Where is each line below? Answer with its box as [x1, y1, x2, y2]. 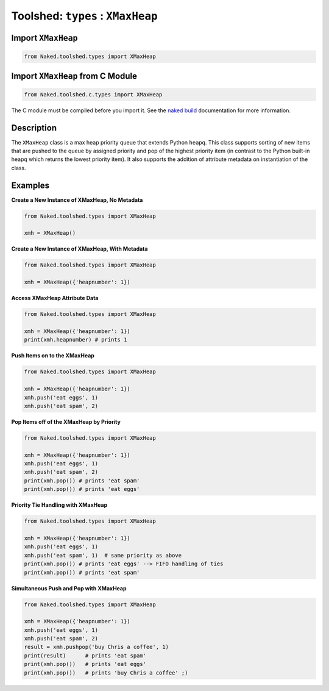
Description [11, 123, 57, 133]
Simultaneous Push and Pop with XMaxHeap [11, 584, 127, 592]
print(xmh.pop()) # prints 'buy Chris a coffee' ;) [24, 669, 188, 676]
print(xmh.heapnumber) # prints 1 [24, 336, 127, 343]
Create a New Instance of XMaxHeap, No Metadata [11, 196, 143, 204]
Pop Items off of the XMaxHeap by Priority [11, 418, 121, 425]
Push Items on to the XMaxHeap [11, 352, 94, 359]
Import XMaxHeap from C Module [11, 71, 137, 81]
